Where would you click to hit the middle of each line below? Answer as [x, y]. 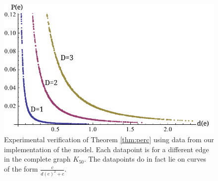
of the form [21, 169]
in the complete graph [37, 159]
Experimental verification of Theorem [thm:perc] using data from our [109, 139]
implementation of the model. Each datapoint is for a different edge [107, 149]
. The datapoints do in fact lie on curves [145, 159]
